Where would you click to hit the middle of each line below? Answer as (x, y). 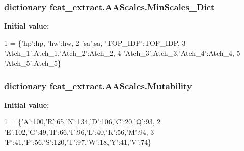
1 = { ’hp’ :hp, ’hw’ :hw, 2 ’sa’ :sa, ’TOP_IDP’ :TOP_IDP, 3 (95, 43)
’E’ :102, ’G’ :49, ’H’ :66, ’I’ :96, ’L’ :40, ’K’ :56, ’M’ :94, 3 (79, 132)
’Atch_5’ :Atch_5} (33, 63)
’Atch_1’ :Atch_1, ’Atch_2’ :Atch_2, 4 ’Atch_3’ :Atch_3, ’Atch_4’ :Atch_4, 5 (122, 53)
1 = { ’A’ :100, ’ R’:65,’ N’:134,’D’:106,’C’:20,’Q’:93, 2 (83, 122)
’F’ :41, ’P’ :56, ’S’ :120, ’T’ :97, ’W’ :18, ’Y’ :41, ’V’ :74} (78, 142)
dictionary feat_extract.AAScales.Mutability (98, 85)
